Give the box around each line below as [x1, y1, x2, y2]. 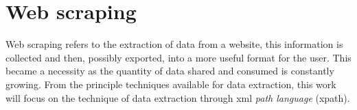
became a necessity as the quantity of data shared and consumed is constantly [5, 64, 334, 78]
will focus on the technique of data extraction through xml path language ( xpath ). [5, 90, 350, 105]
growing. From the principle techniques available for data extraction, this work [5, 77, 336, 91]
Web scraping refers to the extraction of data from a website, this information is [5, 37, 343, 51]
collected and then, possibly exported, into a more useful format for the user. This [5, 50, 352, 64]
